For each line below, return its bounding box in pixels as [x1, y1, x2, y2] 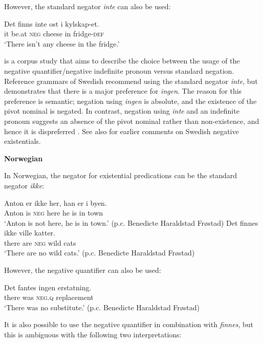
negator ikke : [4, 180, 45, 190]
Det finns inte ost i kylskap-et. [4, 18, 99, 29]
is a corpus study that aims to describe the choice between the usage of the [4, 55, 240, 66]
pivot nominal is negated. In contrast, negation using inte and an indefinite [4, 105, 239, 116]
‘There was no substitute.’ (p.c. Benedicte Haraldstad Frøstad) [4, 302, 200, 312]
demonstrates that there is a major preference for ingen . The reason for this [4, 85, 242, 96]
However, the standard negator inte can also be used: [4, 1, 171, 11]
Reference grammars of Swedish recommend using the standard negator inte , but [4, 75, 258, 86]
